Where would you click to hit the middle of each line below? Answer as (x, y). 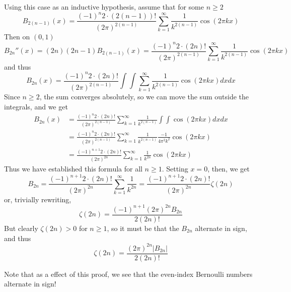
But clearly (21, 228)
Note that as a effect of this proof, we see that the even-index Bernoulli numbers (128, 274)
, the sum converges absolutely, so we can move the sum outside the (144, 97)
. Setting (175, 169)
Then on (17, 37)
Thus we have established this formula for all (73, 169)
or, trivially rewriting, (38, 199)
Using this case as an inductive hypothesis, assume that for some (104, 7)
